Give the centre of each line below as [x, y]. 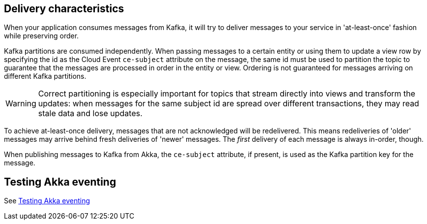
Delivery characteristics [64, 9]
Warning [21, 104]
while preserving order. [42, 36]
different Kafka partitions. [45, 76]
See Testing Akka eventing [47, 201]
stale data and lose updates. [90, 113]
